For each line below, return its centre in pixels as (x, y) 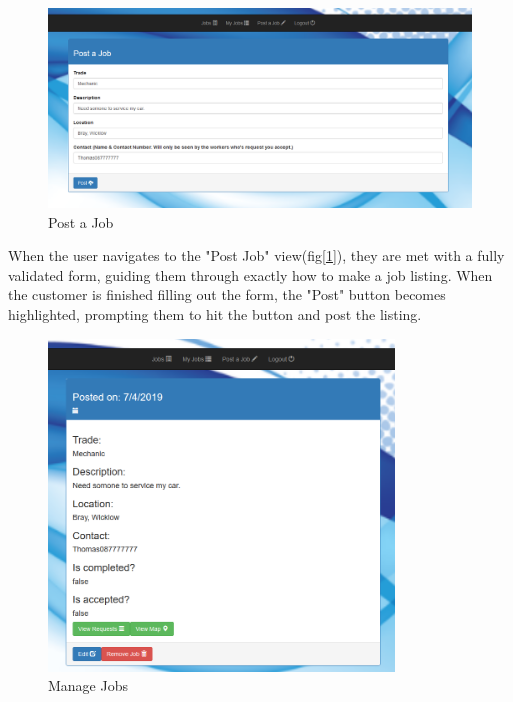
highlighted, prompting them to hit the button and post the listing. (215, 313)
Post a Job (81, 221)
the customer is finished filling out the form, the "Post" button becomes (227, 294)
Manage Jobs (88, 685)
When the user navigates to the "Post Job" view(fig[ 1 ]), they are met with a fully (256, 255)
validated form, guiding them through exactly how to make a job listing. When (250, 274)
